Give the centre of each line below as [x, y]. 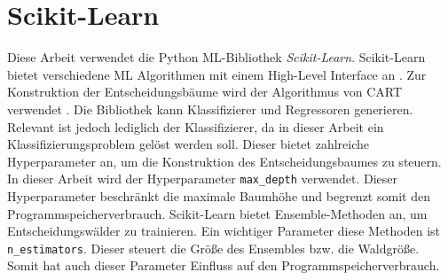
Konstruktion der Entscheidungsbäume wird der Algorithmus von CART [205, 92]
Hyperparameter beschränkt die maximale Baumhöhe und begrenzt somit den [219, 195]
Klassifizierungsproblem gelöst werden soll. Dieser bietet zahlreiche [188, 144]
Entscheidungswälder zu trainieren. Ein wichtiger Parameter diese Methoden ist [224, 231]
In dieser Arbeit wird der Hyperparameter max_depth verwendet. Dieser [203, 179]
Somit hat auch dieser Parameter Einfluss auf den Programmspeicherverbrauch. [224, 265]
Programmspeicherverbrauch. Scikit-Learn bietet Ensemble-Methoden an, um [217, 213]
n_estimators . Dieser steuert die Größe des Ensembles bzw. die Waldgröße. [213, 248]
